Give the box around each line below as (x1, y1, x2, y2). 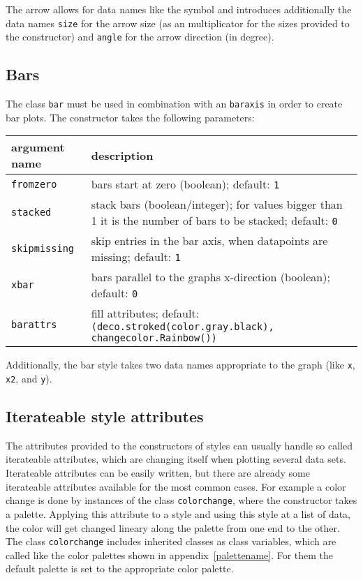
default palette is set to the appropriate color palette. (6, 561, 234, 576)
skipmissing (11, 243, 75, 255)
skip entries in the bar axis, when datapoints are (91, 232, 328, 249)
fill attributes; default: (91, 305, 200, 322)
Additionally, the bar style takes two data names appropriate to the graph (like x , (6, 357, 355, 372)
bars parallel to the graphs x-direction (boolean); (91, 269, 330, 285)
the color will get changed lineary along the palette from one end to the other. (6, 520, 340, 535)
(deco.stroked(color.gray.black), (91, 321, 274, 333)
